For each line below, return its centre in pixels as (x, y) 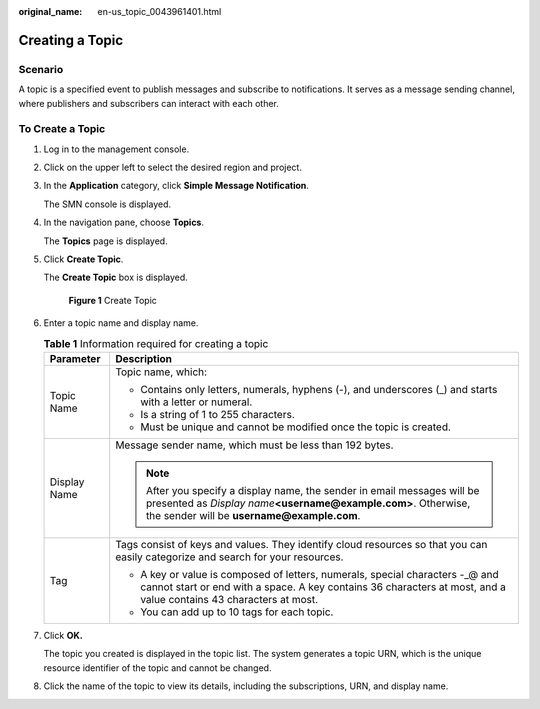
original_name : (50, 11)
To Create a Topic (62, 129)
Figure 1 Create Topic (112, 300)
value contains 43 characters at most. (229, 599)
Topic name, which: (161, 372)
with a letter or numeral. (196, 402)
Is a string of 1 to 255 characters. (217, 414)
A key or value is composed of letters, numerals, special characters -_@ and (319, 574)
